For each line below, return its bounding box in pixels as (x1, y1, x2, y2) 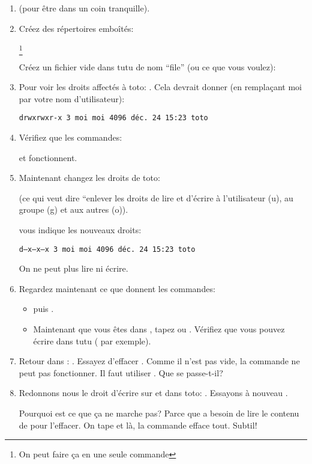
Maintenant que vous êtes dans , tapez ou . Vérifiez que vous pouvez (33, 322, 285, 335)
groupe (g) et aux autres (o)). (19, 203, 128, 216)
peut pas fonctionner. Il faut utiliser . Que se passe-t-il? (19, 366, 223, 379)
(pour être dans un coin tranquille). (19, 2, 150, 14)
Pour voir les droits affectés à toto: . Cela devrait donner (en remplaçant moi (19, 81, 302, 93)
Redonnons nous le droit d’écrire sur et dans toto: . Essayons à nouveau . (19, 386, 288, 399)
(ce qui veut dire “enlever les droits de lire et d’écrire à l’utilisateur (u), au (19, 191, 293, 204)
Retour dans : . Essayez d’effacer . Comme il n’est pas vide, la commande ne (19, 355, 300, 367)
